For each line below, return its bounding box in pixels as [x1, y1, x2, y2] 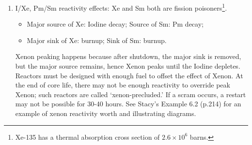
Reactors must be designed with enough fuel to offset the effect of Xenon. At [15, 70, 243, 80]
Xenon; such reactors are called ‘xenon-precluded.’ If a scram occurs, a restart [15, 89, 246, 99]
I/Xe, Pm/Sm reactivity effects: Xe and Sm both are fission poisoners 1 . [15, 1, 227, 13]
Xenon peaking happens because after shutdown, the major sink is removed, [15, 51, 241, 61]
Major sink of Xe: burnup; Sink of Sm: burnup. [27, 35, 167, 45]
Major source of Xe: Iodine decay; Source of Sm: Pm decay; [27, 19, 204, 29]
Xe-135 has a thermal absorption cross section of [15, 131, 160, 142]
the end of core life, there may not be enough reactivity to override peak [15, 80, 230, 90]
